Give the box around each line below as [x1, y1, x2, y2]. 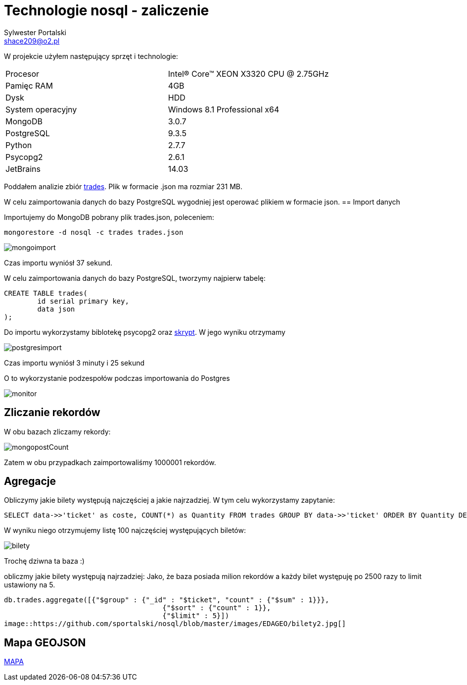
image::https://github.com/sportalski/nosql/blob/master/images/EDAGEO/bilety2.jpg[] [4, 620, 346, 628]
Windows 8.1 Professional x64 [168, 104, 280, 114]
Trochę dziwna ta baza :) [4, 557, 85, 566]
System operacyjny [5, 104, 77, 114]
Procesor [5, 68, 40, 79]
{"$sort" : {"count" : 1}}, [162, 604, 271, 612]
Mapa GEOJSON [4, 636, 86, 649]
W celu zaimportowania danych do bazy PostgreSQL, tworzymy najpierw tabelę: [4, 273, 266, 282]
